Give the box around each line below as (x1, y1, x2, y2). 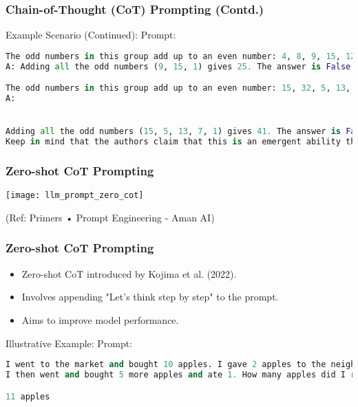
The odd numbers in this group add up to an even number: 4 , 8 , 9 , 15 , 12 (6, 51, 356, 61)
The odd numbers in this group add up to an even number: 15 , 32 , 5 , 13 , (6, 83, 351, 93)
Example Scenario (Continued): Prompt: (6, 27, 176, 42)
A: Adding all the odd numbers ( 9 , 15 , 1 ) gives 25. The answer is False (6, 61, 351, 71)
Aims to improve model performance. (21, 312, 179, 327)
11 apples (6, 391, 50, 401)
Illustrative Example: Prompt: (6, 335, 133, 350)
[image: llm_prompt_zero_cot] (6, 190, 144, 201)
